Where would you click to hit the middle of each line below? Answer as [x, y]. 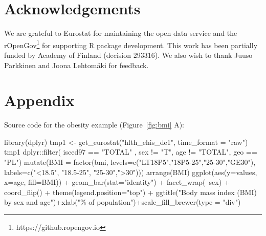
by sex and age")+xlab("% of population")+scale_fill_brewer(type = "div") [123, 202]
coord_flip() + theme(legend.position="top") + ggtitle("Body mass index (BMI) [130, 192]
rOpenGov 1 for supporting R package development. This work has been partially [131, 44]
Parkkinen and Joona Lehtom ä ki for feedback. [76, 65]
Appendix [39, 100]
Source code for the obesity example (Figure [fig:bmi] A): [94, 125]
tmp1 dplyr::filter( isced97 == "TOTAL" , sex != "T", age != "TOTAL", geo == [131, 152]
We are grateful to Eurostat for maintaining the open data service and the [121, 33]
